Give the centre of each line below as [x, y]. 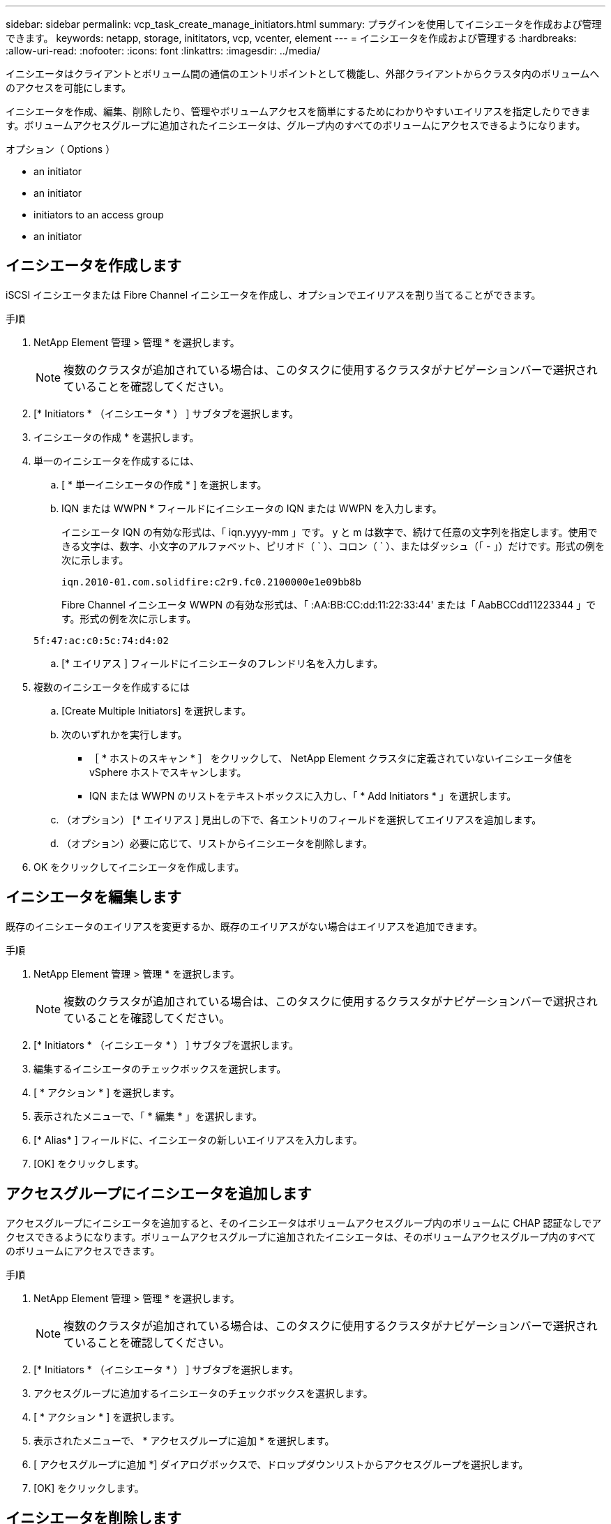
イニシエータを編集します [93, 897]
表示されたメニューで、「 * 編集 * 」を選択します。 [148, 1116]
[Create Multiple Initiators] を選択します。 [157, 710]
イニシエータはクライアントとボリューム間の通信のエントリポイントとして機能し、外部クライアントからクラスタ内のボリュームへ [303, 74]
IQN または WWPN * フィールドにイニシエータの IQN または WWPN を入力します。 [252, 508]
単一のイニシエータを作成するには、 [116, 461]
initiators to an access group [99, 215]
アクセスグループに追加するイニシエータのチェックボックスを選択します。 [203, 1393]
